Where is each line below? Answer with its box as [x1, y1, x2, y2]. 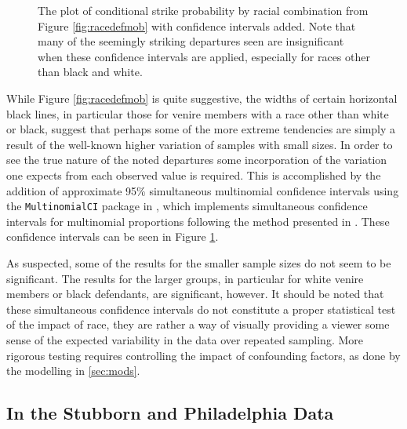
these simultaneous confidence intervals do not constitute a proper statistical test [6, 300, 396, 317]
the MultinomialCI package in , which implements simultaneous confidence [6, 198, 368, 214]
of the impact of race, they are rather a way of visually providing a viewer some [6, 316, 390, 333]
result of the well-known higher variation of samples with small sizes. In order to [6, 136, 393, 152]
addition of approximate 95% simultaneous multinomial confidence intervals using [6, 182, 399, 198]
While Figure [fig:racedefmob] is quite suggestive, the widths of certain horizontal [6, 89, 398, 106]
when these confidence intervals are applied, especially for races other [38, 48, 370, 64]
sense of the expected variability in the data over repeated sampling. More [6, 331, 363, 347]
